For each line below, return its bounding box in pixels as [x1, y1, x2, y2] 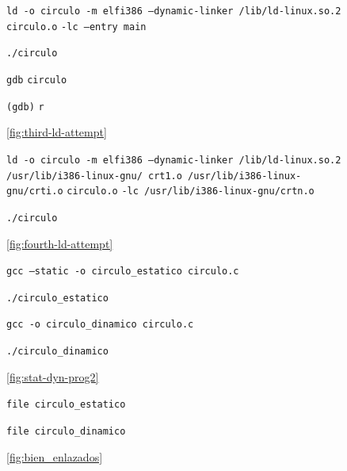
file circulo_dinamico [6, 425, 126, 437]
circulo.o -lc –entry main [6, 21, 147, 33]
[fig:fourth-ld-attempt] [6, 235, 113, 251]
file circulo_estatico [6, 399, 126, 411]
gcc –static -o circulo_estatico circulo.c [6, 266, 239, 278]
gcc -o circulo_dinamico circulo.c [6, 319, 194, 331]
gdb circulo [6, 74, 67, 86]
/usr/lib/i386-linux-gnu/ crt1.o [6, 170, 182, 182]
